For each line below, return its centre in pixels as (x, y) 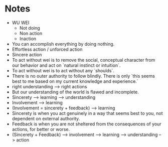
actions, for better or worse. (41, 129)
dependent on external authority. (46, 118)
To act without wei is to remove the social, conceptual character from (83, 60)
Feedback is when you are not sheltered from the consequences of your (87, 124)
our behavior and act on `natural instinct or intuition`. (66, 65)
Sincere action (27, 54)
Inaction (28, 39)
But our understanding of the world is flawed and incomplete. (75, 92)
